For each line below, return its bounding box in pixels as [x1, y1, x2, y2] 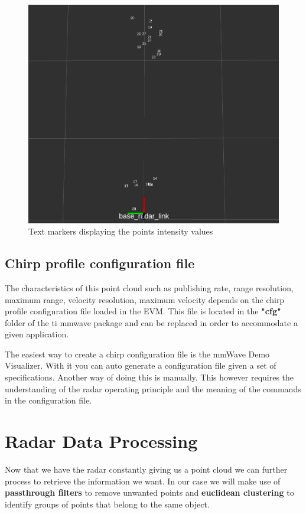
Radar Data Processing [5, 429, 198, 453]
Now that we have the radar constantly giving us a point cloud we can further [5, 463, 288, 475]
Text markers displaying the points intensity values [28, 225, 213, 238]
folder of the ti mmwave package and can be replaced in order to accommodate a [5, 316, 298, 328]
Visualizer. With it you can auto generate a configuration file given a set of [5, 359, 276, 372]
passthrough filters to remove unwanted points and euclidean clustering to [5, 486, 294, 499]
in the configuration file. [5, 394, 92, 406]
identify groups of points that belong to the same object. [5, 497, 210, 510]
